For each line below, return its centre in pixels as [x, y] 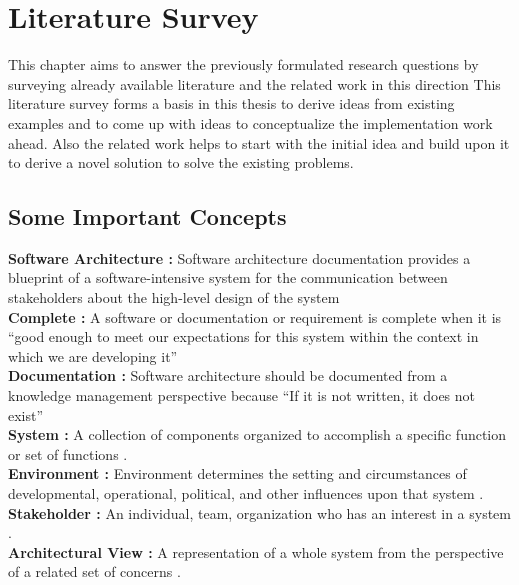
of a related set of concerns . [94, 571]
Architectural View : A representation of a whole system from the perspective [256, 551]
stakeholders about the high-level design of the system [174, 297]
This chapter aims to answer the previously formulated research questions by [243, 64]
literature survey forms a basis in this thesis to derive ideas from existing [231, 103]
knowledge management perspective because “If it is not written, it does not [242, 395]
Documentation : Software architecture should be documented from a [228, 375]
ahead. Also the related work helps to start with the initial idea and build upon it [259, 142]
